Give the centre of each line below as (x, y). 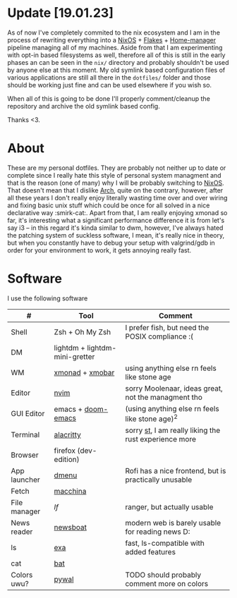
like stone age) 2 (152, 418)
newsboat (70, 527)
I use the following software (48, 298)
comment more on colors (167, 584)
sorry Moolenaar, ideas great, (174, 388)
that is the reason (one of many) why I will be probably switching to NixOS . (116, 183)
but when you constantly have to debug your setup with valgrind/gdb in (111, 243)
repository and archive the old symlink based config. (84, 106)
